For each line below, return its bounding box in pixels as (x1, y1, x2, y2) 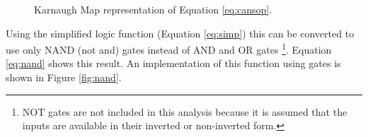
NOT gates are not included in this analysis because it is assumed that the (22, 104, 347, 119)
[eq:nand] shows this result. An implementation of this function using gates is (6, 56, 341, 71)
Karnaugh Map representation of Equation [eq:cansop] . (34, 2, 272, 16)
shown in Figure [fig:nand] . (6, 70, 122, 85)
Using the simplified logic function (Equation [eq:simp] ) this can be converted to (6, 25, 355, 40)
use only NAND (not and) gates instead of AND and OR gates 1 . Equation (6, 40, 332, 56)
